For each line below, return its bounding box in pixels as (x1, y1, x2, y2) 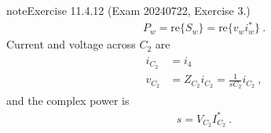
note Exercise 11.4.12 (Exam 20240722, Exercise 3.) (6, 2, 251, 18)
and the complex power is (6, 92, 130, 109)
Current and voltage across (6, 36, 136, 52)
